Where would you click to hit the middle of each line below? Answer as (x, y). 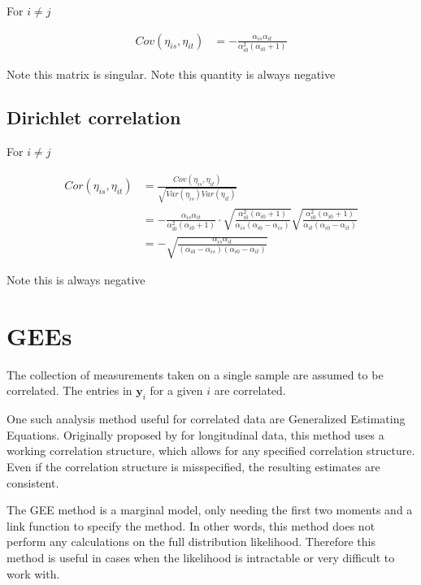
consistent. (33, 482)
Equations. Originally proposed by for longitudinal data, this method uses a (195, 434)
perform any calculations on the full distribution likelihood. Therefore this (191, 542)
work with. (33, 573)
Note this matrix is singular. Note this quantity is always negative (171, 74)
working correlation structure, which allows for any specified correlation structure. (211, 451)
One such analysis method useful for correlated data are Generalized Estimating (206, 419)
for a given (176, 390)
